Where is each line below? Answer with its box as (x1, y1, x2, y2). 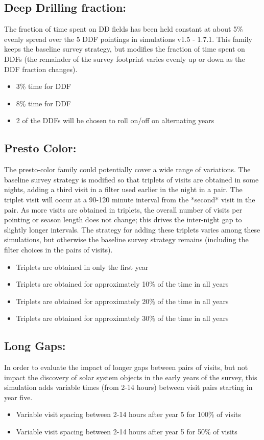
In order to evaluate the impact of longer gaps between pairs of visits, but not (4, 362, 248, 373)
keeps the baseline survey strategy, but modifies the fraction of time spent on (4, 43, 245, 54)
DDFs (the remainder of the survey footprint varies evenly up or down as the (4, 53, 245, 64)
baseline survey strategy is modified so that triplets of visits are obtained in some (4, 174, 259, 184)
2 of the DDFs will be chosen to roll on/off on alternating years (16, 115, 214, 126)
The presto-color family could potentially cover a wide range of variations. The (4, 164, 251, 175)
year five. (4, 391, 33, 402)
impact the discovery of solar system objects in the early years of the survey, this (4, 372, 257, 382)
